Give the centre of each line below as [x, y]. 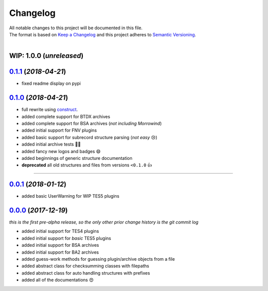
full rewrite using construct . [50, 110]
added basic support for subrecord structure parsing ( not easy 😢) [89, 137]
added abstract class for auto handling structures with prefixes [86, 273]
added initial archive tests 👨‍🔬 [51, 145]
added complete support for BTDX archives [66, 116]
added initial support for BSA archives [60, 245]
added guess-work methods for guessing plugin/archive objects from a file [98, 259]
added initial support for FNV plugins [59, 130]
